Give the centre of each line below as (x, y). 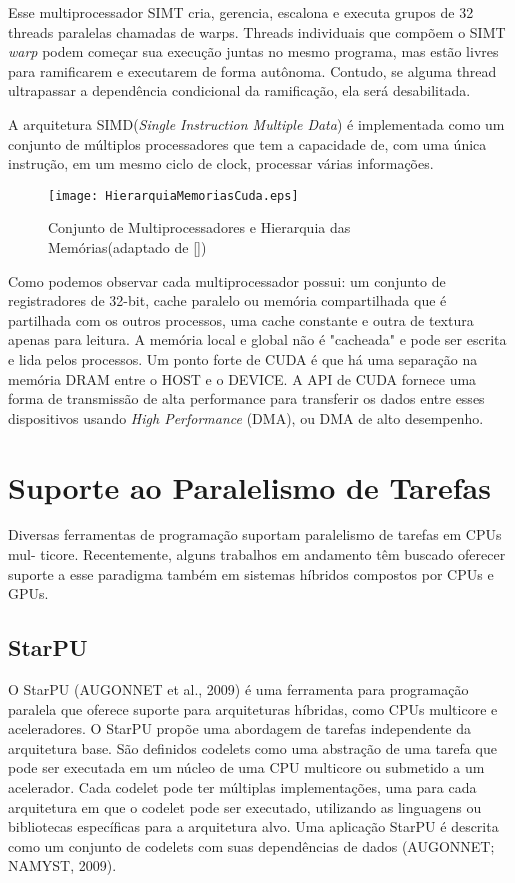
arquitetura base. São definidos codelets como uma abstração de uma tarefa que (252, 747)
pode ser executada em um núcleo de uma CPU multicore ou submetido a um (246, 767)
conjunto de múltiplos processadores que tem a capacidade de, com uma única (247, 143)
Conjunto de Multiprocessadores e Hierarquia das (199, 227)
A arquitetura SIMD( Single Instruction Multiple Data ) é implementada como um (256, 123)
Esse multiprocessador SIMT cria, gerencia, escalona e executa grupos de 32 (241, 12)
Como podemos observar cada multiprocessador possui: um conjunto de (227, 280)
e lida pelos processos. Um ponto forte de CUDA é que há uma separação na (243, 358)
